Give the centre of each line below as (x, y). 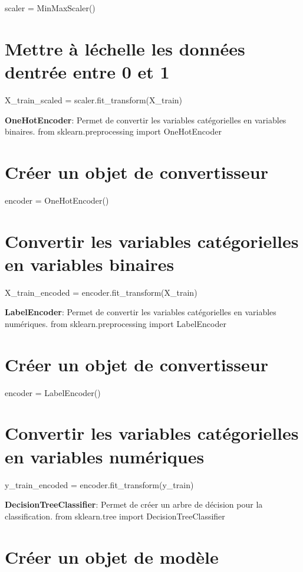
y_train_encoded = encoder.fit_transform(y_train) (99, 484)
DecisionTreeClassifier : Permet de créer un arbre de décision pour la (134, 504)
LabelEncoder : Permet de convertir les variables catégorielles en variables (141, 312)
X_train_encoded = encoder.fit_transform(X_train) (101, 292)
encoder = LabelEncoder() (53, 392)
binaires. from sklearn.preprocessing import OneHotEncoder (113, 131)
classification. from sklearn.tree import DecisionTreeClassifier (115, 516)
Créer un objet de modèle (112, 556)
